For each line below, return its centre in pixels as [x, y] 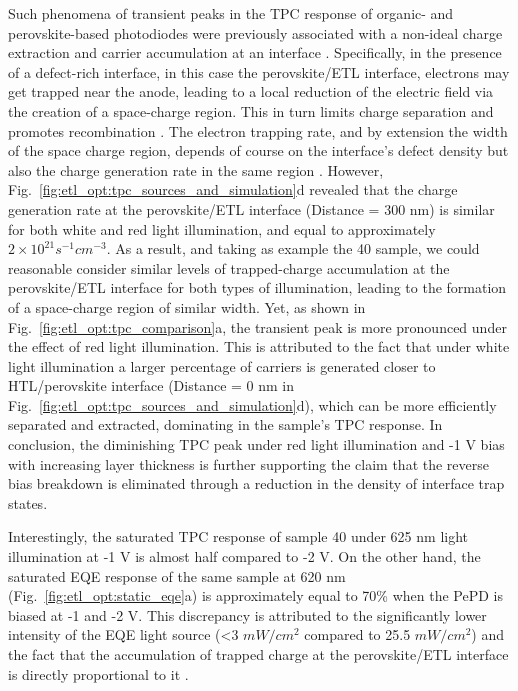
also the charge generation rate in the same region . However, [196, 169]
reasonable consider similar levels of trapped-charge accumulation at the [229, 267]
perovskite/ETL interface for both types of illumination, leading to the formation [257, 287]
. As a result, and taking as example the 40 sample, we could [293, 248]
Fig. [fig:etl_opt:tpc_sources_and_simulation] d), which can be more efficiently [252, 404]
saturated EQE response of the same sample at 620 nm [177, 575]
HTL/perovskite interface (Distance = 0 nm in [151, 385]
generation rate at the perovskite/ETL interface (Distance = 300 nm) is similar [251, 208]
